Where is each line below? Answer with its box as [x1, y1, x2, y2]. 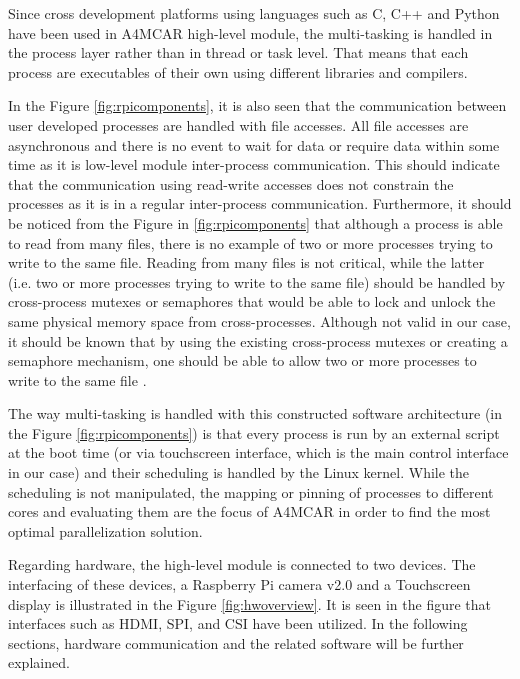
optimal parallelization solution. [8, 520, 203, 541]
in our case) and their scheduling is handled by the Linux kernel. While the [8, 462, 470, 483]
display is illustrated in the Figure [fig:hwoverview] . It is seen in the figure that [8, 593, 491, 614]
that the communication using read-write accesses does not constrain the [8, 173, 454, 194]
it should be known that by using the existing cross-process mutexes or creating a [8, 330, 508, 351]
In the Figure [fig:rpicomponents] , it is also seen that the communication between [8, 95, 507, 116]
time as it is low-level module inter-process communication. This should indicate [8, 154, 500, 175]
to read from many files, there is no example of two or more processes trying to [8, 232, 493, 253]
